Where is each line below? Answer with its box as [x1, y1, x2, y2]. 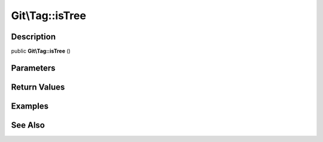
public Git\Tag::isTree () [11, 48, 71, 55]
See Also [11, 120, 45, 130]
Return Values [11, 82, 65, 92]
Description [11, 32, 56, 42]
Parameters [11, 63, 56, 73]
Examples [11, 101, 49, 111]
